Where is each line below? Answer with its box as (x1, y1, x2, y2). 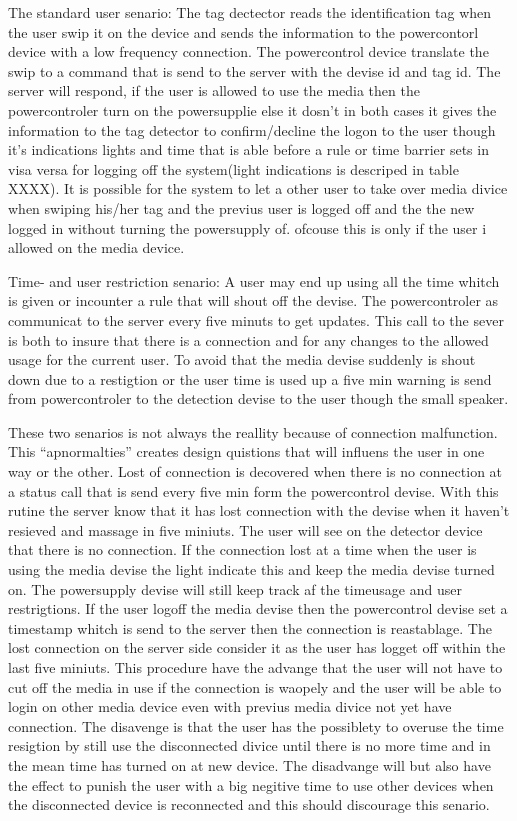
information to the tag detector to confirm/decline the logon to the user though (8, 119, 496, 140)
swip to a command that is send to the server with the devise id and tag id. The (8, 60, 501, 81)
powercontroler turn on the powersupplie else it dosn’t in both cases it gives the (8, 99, 497, 120)
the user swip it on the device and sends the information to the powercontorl (8, 21, 479, 42)
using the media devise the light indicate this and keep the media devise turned (8, 559, 495, 580)
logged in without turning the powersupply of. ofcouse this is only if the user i (8, 217, 487, 238)
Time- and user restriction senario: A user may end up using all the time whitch (8, 270, 500, 291)
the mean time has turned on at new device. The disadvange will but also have (8, 754, 491, 775)
